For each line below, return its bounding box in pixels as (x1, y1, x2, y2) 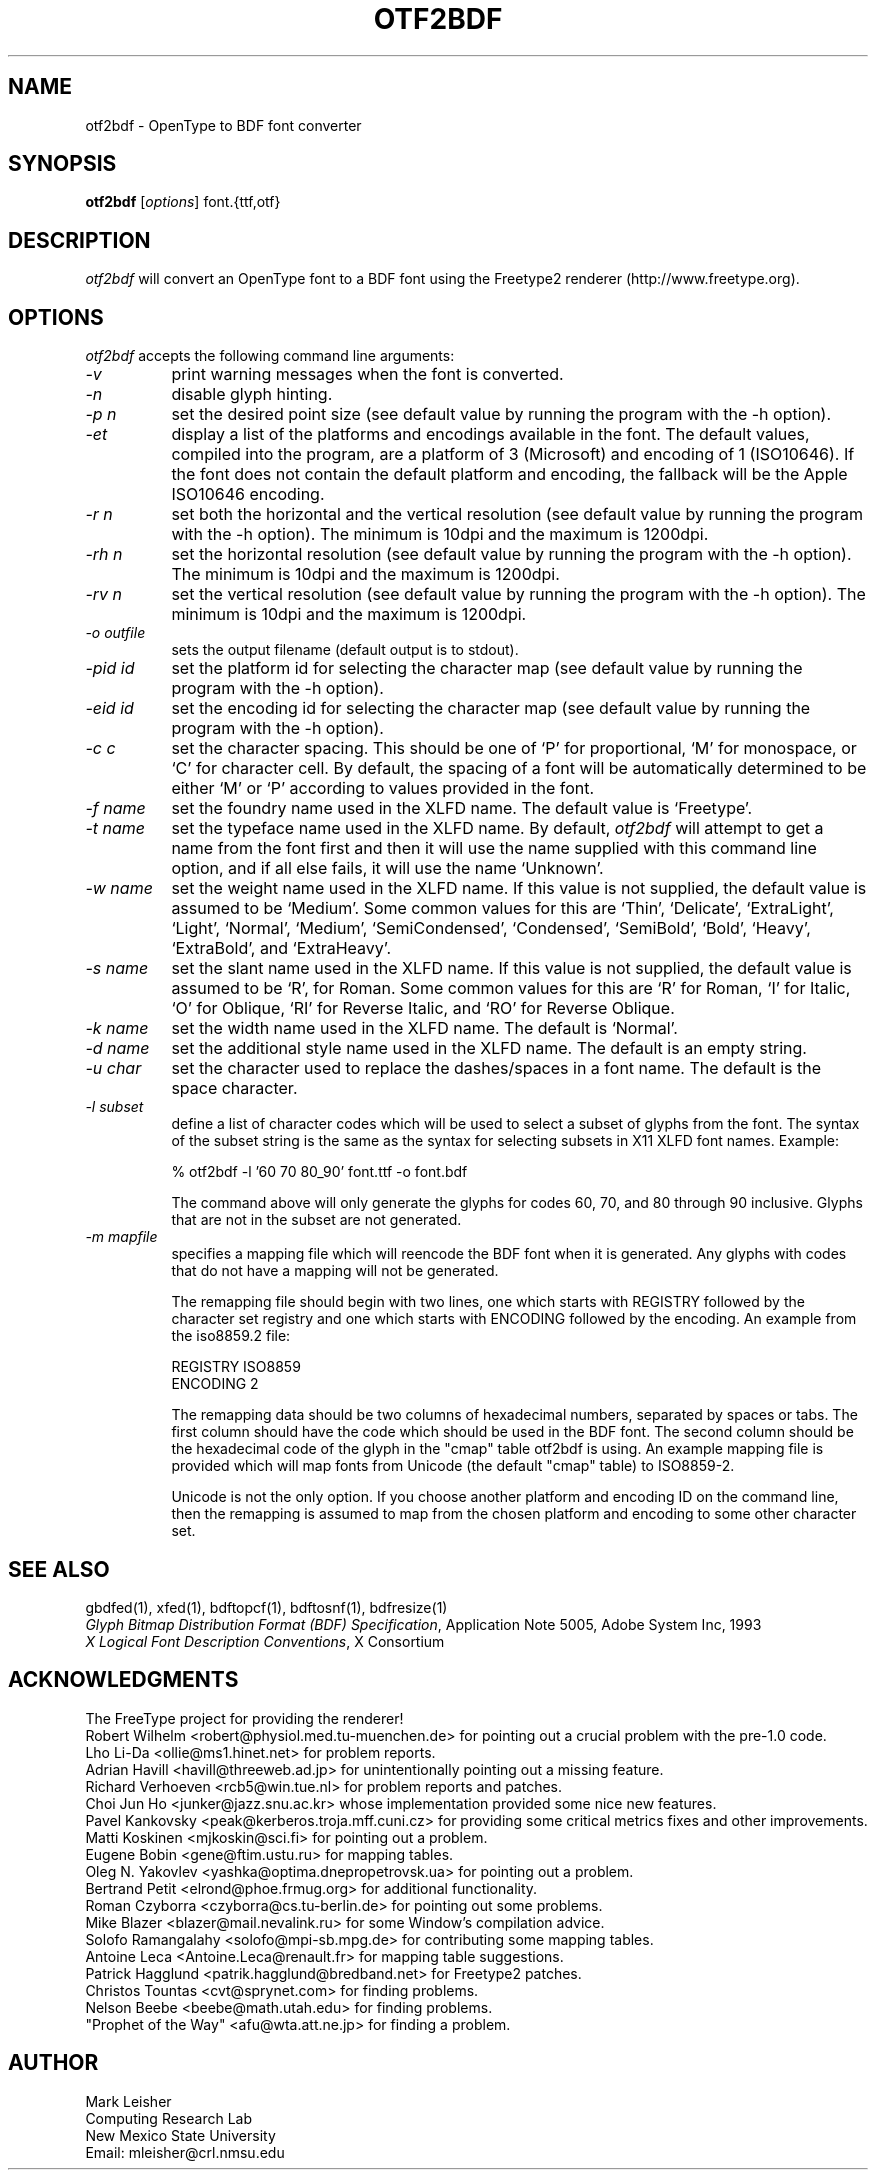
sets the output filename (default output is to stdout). (171, 641, 519, 659)
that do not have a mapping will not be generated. (171, 1262, 499, 1280)
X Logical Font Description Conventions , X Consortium (85, 1632, 445, 1650)
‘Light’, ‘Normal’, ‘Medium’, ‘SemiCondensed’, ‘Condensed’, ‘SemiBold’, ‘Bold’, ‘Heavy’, (171, 918, 811, 939)
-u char (85, 1058, 142, 1079)
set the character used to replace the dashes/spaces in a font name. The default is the (171, 1058, 822, 1079)
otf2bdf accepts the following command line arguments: (85, 347, 455, 365)
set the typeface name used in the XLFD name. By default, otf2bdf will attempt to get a (171, 818, 824, 839)
